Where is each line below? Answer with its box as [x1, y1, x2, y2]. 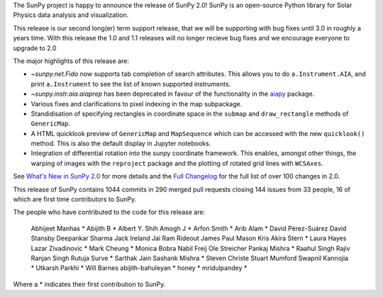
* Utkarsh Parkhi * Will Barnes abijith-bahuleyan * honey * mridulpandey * [30, 264, 248, 272]
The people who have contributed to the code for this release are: [13, 208, 206, 216]
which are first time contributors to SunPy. [13, 195, 137, 203]
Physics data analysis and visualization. [13, 11, 129, 19]
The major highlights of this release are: [13, 57, 129, 65]
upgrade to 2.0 [13, 43, 57, 52]
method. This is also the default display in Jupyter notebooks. [30, 139, 211, 148]
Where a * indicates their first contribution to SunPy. [13, 280, 166, 288]
